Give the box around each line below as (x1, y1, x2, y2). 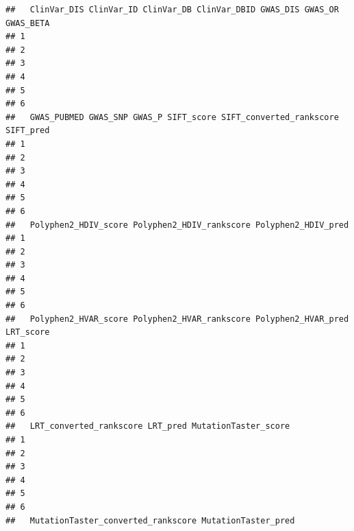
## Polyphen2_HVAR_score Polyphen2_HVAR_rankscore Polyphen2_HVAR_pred (5, 314, 349, 324)
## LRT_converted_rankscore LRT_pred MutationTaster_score (5, 421, 290, 432)
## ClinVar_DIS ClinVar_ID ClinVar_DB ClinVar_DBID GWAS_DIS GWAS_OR (5, 5, 339, 14)
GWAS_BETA (5, 18, 50, 28)
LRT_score (5, 327, 50, 338)
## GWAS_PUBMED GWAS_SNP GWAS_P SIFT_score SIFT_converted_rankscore (5, 112, 339, 122)
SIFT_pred (5, 126, 50, 136)
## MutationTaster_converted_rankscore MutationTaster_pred (5, 515, 295, 526)
